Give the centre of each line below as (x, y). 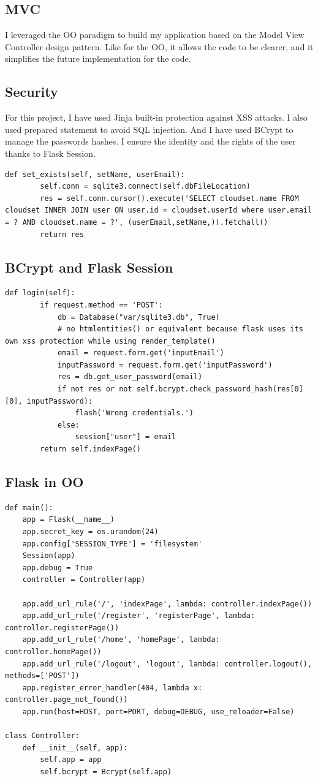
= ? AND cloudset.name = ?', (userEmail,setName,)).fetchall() (137, 222)
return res (62, 234)
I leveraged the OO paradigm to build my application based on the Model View (155, 35)
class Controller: (42, 736)
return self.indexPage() (90, 449)
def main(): (29, 507)
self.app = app (71, 760)
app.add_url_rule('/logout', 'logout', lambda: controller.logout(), (167, 664)
